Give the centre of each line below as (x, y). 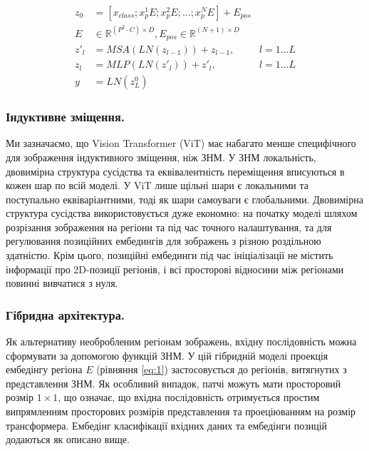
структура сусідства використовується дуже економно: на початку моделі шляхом (182, 213)
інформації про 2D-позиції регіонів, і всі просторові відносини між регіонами (175, 269)
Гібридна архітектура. (66, 314)
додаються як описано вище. (68, 439)
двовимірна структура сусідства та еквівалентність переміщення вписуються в (175, 171)
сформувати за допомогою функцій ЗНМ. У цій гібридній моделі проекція (167, 355)
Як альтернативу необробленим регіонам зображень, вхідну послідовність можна (181, 341)
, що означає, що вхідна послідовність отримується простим (189, 397)
